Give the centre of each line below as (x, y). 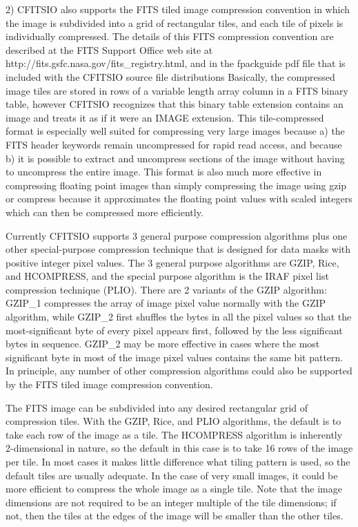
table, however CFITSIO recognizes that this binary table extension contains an (175, 104)
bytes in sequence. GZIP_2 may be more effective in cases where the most (163, 344)
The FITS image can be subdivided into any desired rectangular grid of (157, 407)
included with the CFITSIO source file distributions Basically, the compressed (170, 76)
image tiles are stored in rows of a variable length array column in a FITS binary (177, 90)
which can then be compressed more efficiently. (105, 212)
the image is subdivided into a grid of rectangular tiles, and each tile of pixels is (175, 22)
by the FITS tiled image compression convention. (109, 384)
